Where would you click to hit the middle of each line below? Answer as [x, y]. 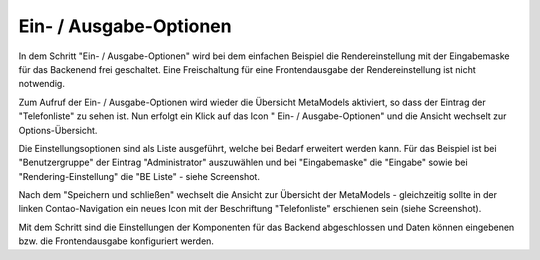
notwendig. [41, 84]
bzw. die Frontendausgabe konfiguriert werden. [116, 241]
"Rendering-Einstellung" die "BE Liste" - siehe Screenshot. [139, 176]
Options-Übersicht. [58, 130]
